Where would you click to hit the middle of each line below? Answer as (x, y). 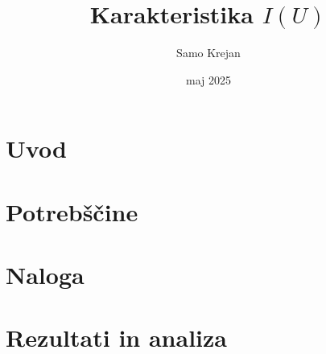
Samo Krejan (208, 53)
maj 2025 (208, 79)
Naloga (45, 275)
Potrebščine (72, 211)
